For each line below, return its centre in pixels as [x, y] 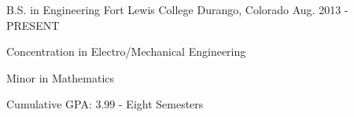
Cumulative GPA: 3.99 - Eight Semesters [105, 104]
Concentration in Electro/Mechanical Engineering [126, 51]
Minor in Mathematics [61, 77]
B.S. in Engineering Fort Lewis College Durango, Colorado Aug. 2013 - [177, 9]
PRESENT [33, 25]
